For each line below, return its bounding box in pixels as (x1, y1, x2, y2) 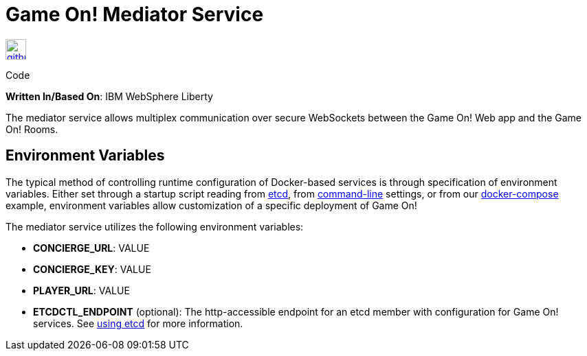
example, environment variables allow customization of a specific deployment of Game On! (5, 199, 417, 211)
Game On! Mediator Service (5, 3, 264, 26)
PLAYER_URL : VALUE (33, 284, 130, 296)
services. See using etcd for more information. (33, 317, 243, 329)
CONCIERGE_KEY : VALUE (33, 263, 151, 275)
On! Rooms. (5, 123, 58, 135)
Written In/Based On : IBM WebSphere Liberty (5, 90, 213, 102)
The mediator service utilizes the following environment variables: (5, 220, 304, 233)
